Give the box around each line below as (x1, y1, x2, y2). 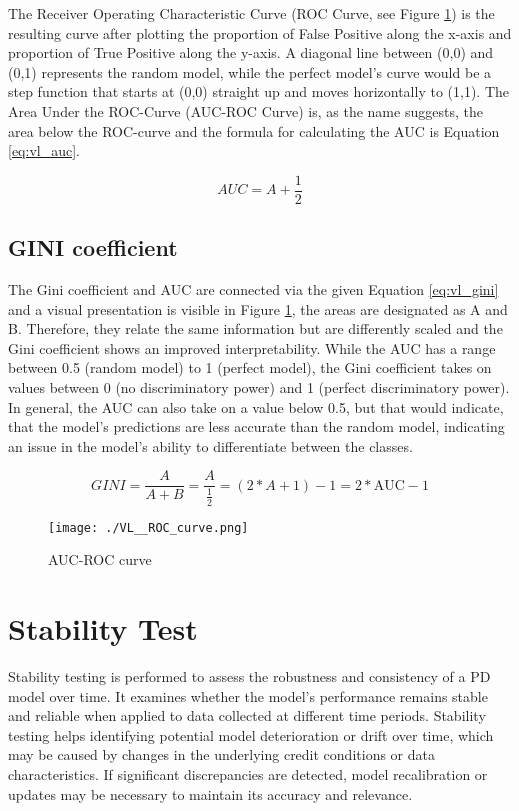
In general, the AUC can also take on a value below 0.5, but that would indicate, (8, 396, 504, 417)
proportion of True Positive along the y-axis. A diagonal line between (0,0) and (8, 42, 494, 63)
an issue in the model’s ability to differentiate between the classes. (8, 435, 413, 456)
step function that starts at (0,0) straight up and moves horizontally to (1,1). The (8, 81, 510, 102)
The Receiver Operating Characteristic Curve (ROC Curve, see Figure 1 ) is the (8, 3, 495, 23)
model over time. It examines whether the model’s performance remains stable (8, 685, 488, 706)
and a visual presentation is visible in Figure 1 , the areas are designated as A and (8, 298, 508, 319)
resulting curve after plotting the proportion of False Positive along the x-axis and (8, 22, 512, 43)
